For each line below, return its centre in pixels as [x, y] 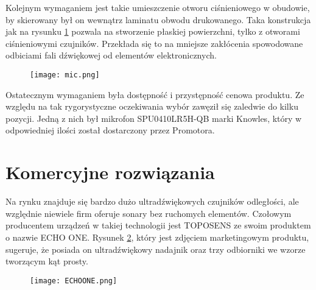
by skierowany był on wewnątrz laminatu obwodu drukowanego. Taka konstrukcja [158, 19]
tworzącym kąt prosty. [47, 261]
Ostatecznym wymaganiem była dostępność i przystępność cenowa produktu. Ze [155, 94]
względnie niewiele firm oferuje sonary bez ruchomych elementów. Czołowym [149, 213]
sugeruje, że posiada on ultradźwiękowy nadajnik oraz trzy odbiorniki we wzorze [156, 249]
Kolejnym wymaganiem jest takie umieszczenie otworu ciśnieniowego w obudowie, [158, 7]
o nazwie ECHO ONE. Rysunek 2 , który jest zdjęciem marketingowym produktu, [157, 237]
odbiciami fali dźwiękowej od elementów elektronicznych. [111, 55]
